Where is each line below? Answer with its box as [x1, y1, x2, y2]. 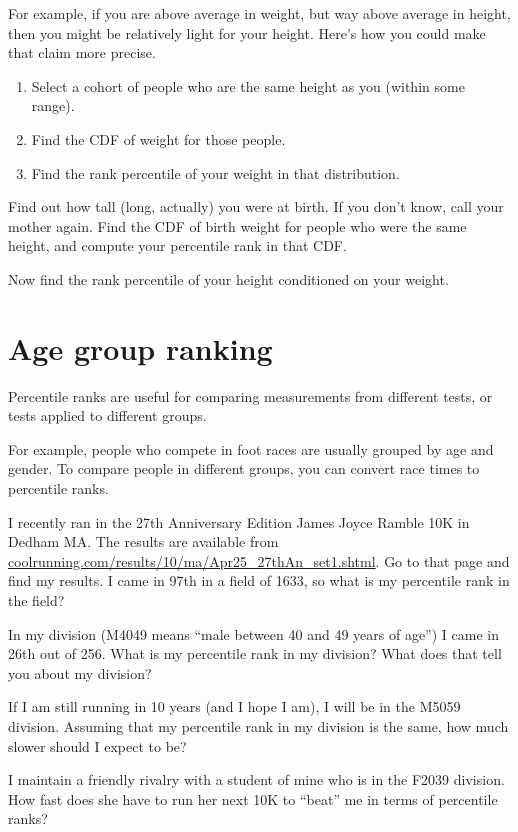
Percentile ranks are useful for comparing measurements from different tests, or [8, 385, 493, 406]
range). [31, 95, 75, 116]
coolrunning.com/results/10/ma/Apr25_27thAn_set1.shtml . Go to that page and [8, 550, 510, 571]
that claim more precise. [8, 42, 156, 63]
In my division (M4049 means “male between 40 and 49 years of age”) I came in [8, 623, 499, 644]
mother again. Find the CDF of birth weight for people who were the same [8, 215, 467, 236]
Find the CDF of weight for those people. [31, 128, 286, 149]
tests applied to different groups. [8, 405, 207, 426]
